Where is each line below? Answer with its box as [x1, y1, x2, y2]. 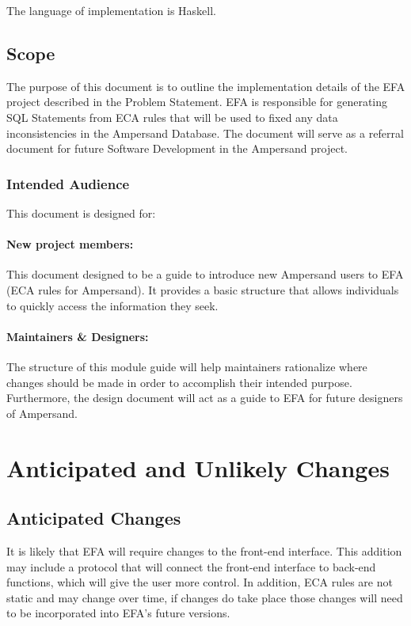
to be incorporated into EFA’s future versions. [6, 605, 230, 621]
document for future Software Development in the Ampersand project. [6, 140, 348, 157]
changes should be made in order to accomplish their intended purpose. [6, 374, 352, 390]
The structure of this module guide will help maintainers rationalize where [6, 358, 367, 374]
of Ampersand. [6, 404, 78, 421]
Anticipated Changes [6, 506, 181, 530]
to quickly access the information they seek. [6, 297, 219, 313]
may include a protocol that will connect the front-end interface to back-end [6, 558, 376, 575]
